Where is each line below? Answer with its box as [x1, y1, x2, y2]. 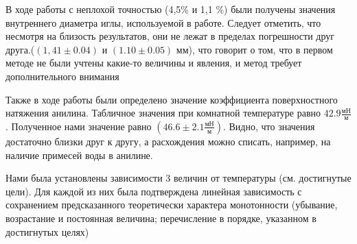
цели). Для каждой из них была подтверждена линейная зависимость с [5, 184, 302, 198]
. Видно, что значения [222, 119, 315, 133]
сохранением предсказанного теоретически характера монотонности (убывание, [5, 197, 338, 212]
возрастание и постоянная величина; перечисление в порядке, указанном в [5, 210, 316, 225]
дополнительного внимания [5, 69, 119, 83]
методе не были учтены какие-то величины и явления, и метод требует [5, 56, 302, 70]
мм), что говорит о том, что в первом [176, 42, 333, 56]
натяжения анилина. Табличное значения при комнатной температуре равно [5, 106, 321, 120]
